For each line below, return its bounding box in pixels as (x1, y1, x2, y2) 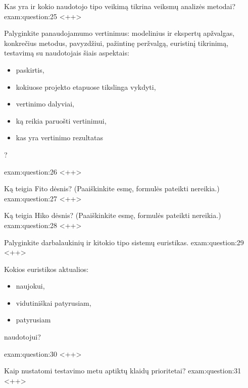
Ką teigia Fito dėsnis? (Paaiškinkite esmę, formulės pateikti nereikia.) (4, 183, 220, 194)
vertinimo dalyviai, (16, 98, 74, 109)
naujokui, (16, 281, 45, 291)
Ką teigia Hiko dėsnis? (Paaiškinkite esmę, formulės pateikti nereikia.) (4, 210, 221, 220)
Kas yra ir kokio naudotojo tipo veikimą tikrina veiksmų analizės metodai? (4, 1, 236, 11)
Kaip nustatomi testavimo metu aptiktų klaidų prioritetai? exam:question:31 (4, 365, 241, 376)
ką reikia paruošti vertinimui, (16, 115, 107, 126)
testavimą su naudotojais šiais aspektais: (4, 47, 129, 58)
